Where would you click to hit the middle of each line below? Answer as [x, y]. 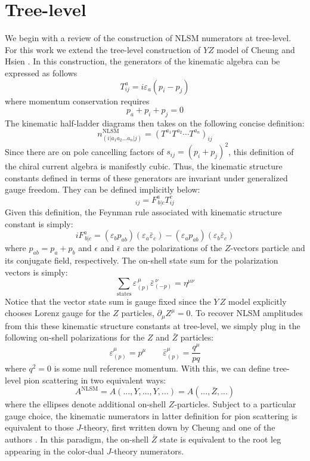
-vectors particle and [268, 248]
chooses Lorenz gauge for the [58, 313]
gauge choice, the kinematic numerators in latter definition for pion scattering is [151, 415]
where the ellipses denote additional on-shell [86, 404]
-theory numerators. [148, 451]
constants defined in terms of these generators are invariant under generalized [146, 177]
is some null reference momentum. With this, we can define [162, 368]
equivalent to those [39, 427]
